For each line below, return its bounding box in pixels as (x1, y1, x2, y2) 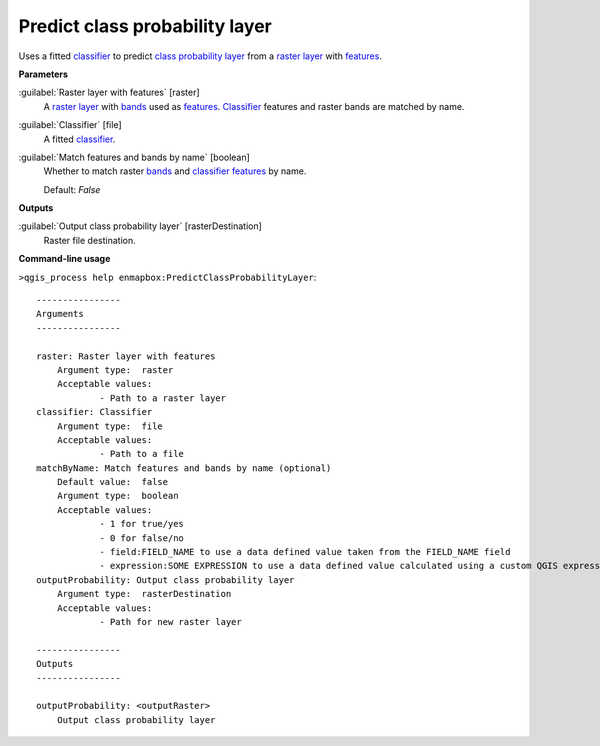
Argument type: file (56, 420, 164, 432)
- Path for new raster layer (99, 616, 242, 627)
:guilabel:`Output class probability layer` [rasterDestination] (18, 220, 262, 232)
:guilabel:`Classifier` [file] (18, 119, 122, 131)
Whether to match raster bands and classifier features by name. (43, 165, 307, 177)
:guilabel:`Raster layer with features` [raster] (18, 86, 200, 99)
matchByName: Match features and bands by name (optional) (36, 462, 332, 474)
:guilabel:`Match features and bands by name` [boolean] (18, 151, 250, 163)
